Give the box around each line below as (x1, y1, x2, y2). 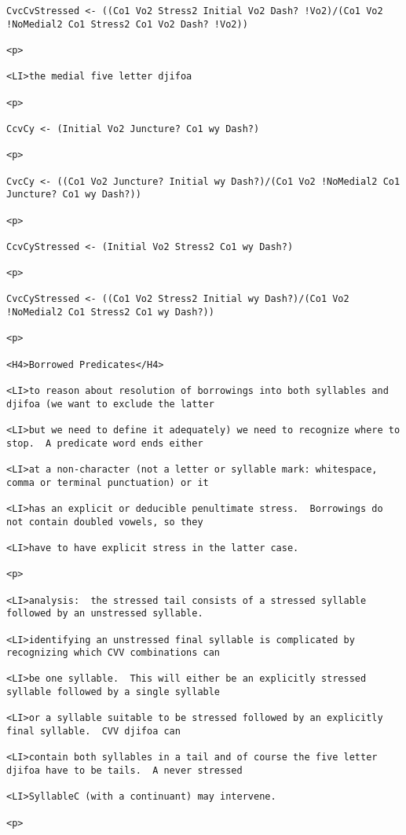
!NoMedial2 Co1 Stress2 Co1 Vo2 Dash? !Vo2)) (6, 18, 248, 30)
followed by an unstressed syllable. (6, 608, 203, 620)
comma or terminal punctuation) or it (6, 476, 209, 488)
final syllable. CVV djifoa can (6, 726, 181, 738)
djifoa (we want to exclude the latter (6, 398, 214, 410)
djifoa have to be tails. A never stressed (6, 765, 243, 777)
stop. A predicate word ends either (6, 437, 203, 449)
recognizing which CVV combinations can (6, 647, 221, 659)
